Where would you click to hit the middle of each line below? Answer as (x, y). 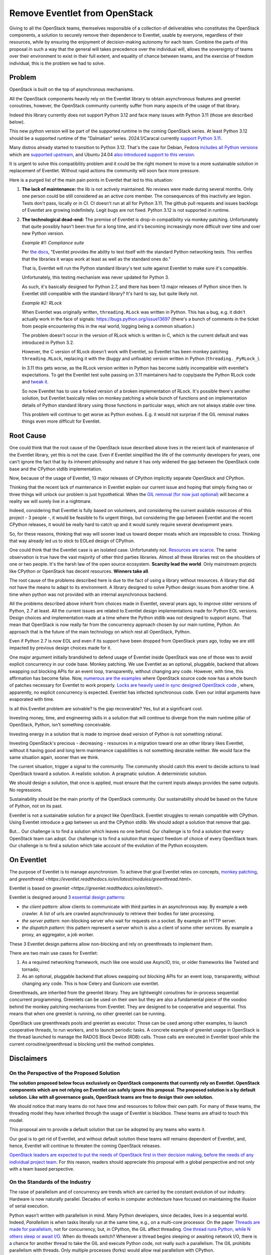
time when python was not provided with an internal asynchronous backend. (88, 594)
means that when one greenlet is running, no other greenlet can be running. (88, 1014)
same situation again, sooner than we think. (54, 757)
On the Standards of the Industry (50, 1182)
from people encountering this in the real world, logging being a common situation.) (108, 326)
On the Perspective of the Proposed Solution (65, 1073)
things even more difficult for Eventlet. (61, 421)
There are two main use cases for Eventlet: (53, 953)
